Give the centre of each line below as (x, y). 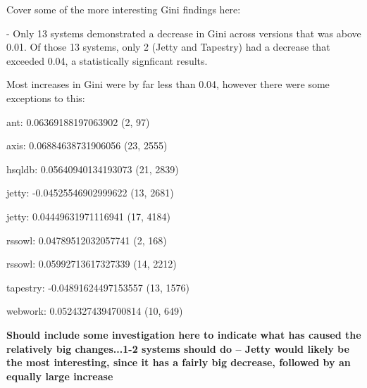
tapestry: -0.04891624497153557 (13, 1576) (98, 287)
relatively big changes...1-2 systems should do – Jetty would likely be (178, 348)
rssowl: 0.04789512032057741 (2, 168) (87, 240)
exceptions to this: (46, 98)
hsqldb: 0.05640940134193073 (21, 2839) (93, 169)
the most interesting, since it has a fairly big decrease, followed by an (179, 362)
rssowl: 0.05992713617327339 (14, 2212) (92, 264)
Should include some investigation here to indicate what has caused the (184, 334)
